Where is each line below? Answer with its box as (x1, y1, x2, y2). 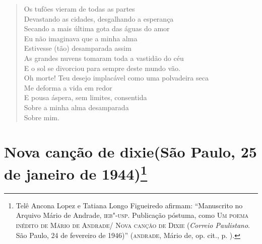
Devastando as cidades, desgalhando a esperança (24, 13, 174, 24)
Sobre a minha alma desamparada (24, 102, 129, 112)
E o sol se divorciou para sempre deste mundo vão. (24, 62, 180, 73)
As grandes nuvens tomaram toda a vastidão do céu (24, 52, 184, 63)
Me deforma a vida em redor (24, 82, 112, 93)
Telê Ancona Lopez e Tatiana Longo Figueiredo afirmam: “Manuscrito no (16, 200, 243, 210)
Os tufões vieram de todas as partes (24, 4, 135, 14)
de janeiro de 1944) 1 (4, 161, 148, 184)
